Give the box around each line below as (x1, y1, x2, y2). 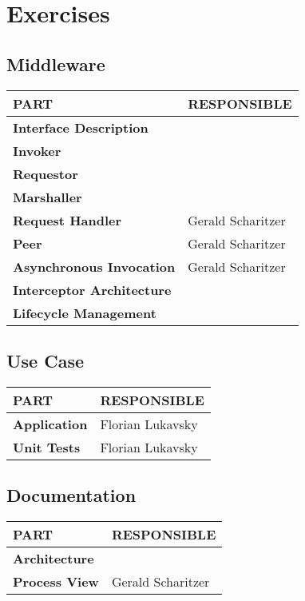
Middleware (6, 51, 105, 76)
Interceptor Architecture (13, 280, 172, 299)
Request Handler (13, 210, 122, 229)
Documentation (6, 483, 137, 507)
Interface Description (13, 117, 149, 137)
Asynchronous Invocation (13, 257, 176, 276)
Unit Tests (13, 437, 81, 456)
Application (13, 414, 88, 433)
